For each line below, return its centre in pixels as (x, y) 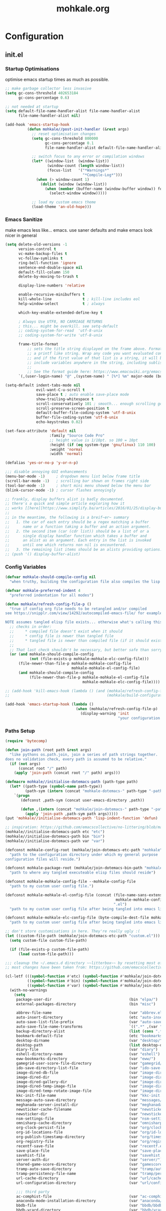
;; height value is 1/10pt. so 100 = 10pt (94, 440)
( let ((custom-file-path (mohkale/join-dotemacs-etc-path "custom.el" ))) (83, 936)
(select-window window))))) (78, 193)
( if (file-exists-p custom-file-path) (50, 949)
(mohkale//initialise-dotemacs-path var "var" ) (55, 841)
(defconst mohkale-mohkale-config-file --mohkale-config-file (70, 882)
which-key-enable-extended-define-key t (60, 313)
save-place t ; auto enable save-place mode (83, 394)
